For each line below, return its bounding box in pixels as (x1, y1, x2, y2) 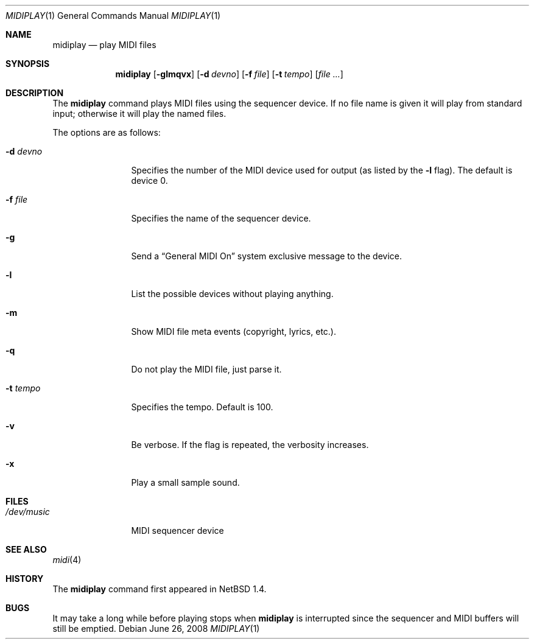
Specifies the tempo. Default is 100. (131, 402, 273, 412)
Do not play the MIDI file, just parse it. (131, 364, 282, 374)
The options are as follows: (52, 127, 161, 138)
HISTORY (5, 573, 44, 584)
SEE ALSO (5, 544, 47, 555)
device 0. (131, 175, 168, 186)
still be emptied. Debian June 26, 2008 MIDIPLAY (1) (52, 623, 260, 634)
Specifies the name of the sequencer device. (131, 213, 311, 223)
